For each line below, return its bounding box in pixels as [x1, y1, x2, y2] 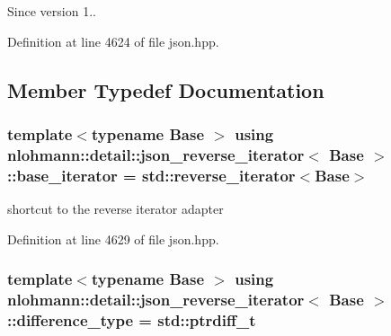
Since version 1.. [7, 2, 96, 20]
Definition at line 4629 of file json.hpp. [7, 229, 219, 248]
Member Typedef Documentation [7, 75, 324, 103]
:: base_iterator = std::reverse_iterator [7, 164, 296, 186]
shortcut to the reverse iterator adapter [7, 199, 224, 218]
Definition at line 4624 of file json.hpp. [7, 31, 219, 50]
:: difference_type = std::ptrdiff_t [7, 308, 256, 331]
